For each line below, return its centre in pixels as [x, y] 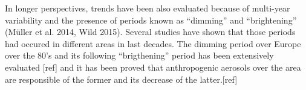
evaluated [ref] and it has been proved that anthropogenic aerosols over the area [153, 67]
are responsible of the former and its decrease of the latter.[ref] [121, 79]
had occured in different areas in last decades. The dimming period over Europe [153, 43]
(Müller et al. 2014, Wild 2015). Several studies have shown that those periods [150, 32]
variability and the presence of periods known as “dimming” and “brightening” [151, 20]
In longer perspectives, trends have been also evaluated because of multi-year [148, 8]
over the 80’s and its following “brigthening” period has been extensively [139, 55]
